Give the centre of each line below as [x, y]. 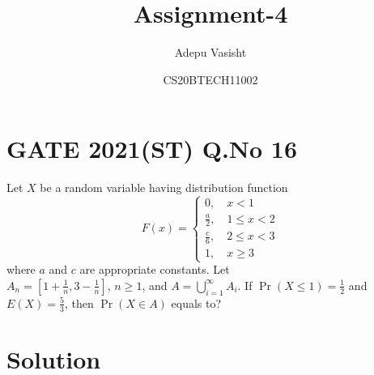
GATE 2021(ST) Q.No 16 [152, 149]
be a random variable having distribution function [164, 187]
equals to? [196, 303]
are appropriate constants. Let [155, 269]
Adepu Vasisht [210, 52]
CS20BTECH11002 [210, 79]
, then [79, 303]
